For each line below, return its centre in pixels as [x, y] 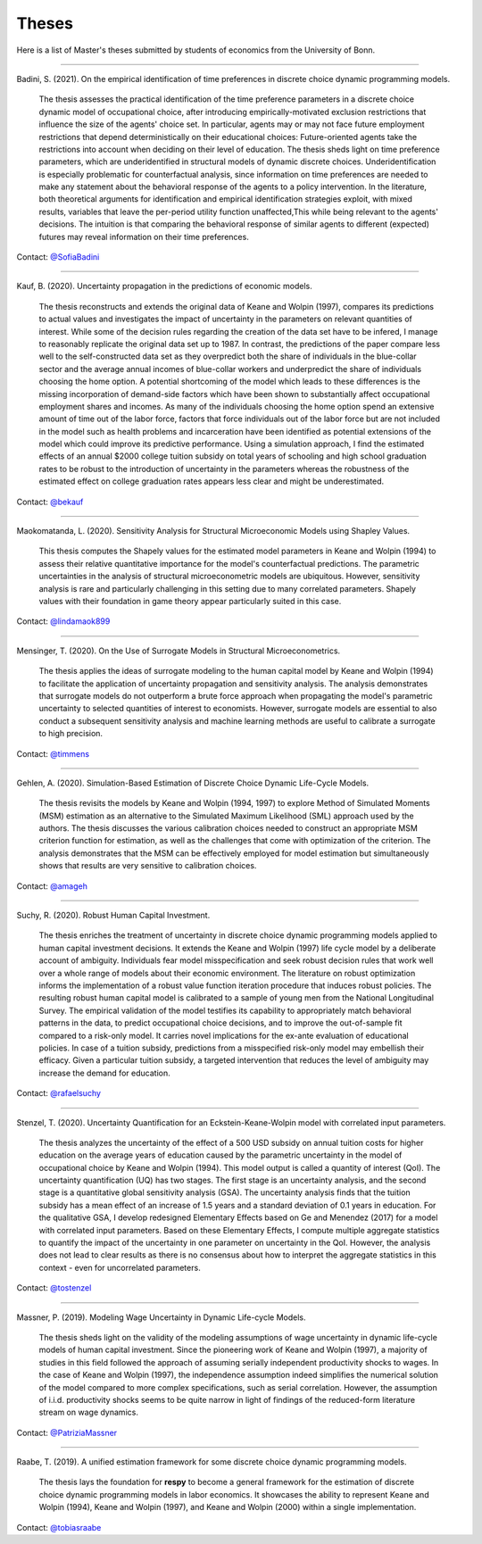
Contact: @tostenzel [54, 1288]
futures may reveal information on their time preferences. [144, 237]
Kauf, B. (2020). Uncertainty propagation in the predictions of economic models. [164, 286]
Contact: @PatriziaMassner [67, 1432]
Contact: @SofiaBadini [58, 257]
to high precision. [71, 734]
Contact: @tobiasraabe [59, 1527]
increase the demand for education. [104, 1073]
